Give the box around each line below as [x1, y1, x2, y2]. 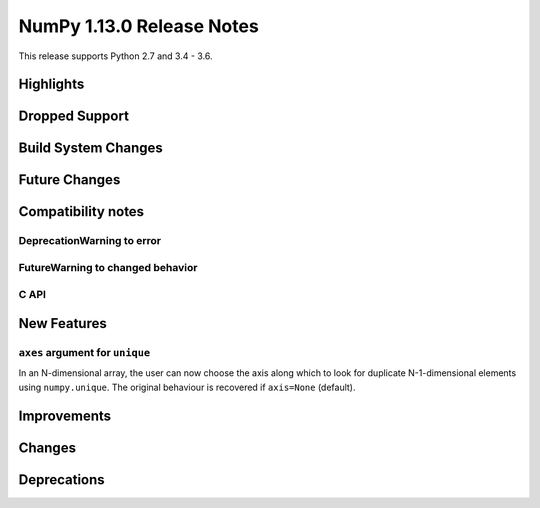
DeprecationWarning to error [18, 234, 162, 248]
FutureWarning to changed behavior [18, 260, 198, 274]
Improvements [18, 407, 112, 424]
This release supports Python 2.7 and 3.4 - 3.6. [18, 50, 214, 62]
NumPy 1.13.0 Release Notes [18, 15, 259, 37]
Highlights [18, 76, 85, 93]
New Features [18, 315, 107, 332]
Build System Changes [18, 140, 164, 157]
